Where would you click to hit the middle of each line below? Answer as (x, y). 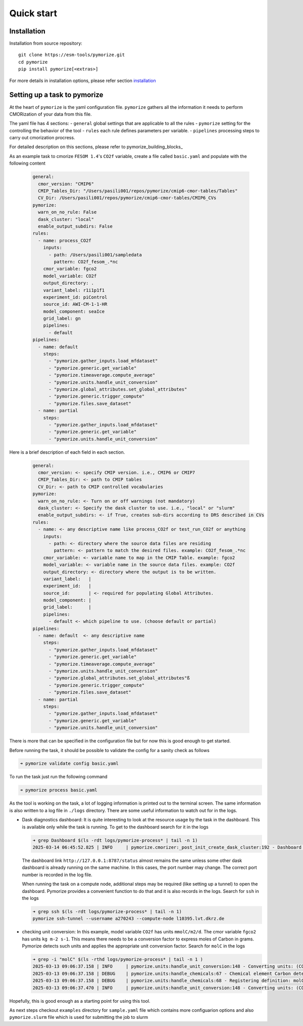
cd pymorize (33, 62)
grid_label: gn (62, 319)
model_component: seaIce (74, 311)
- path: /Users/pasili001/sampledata (95, 255)
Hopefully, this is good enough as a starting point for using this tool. (80, 1001)
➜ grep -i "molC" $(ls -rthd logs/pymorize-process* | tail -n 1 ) (118, 959)
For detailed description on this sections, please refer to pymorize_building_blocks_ (96, 147)
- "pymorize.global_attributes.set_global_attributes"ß (119, 678)
